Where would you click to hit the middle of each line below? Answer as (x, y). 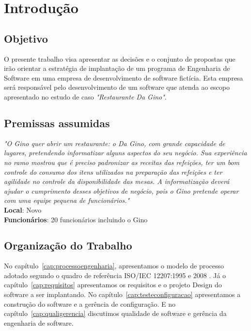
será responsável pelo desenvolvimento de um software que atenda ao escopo (117, 87)
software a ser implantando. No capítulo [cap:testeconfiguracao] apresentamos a (122, 294)
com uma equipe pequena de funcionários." (67, 200)
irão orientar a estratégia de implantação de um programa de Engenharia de (117, 68)
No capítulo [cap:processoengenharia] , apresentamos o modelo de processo (114, 266)
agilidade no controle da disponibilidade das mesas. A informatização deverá (117, 181)
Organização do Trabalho (68, 245)
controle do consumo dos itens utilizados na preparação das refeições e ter (113, 172)
